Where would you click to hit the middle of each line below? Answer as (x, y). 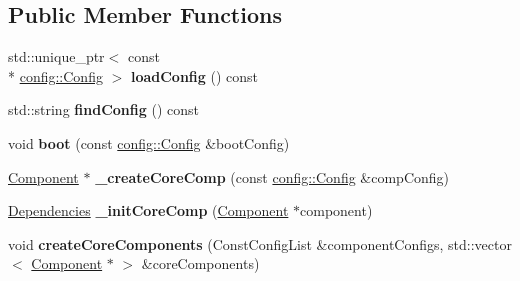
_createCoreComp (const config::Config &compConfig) (272, 176)
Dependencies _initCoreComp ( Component (148, 210)
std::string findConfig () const (103, 109)
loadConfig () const (194, 75)
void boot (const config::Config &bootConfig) (149, 142)
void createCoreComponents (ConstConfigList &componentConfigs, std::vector (260, 243)
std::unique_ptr (56, 56)
